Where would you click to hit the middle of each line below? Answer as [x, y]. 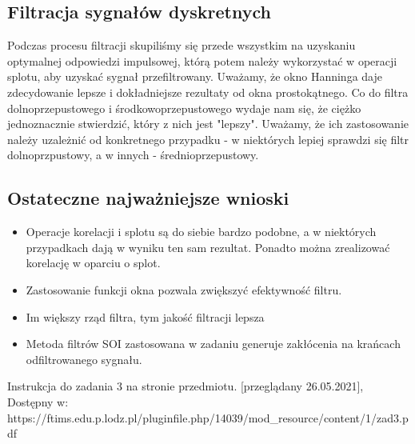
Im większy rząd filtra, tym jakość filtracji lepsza [145, 316]
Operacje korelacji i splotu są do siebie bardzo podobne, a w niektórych [201, 232]
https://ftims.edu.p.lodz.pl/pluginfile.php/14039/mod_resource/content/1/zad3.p [208, 417]
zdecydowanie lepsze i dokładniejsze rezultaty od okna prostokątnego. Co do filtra [208, 92]
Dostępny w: [38, 401]
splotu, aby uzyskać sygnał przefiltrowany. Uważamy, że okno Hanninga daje [195, 76]
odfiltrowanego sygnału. [84, 359]
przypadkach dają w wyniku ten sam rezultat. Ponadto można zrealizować [208, 247]
